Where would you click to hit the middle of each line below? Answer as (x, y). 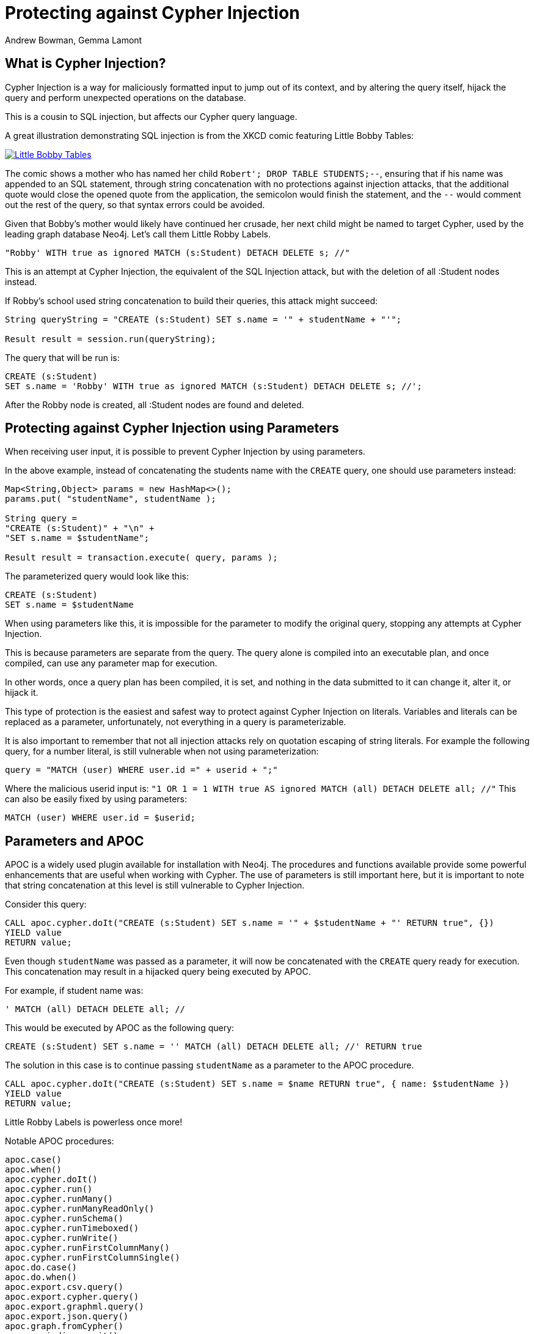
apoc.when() (33, 1170)
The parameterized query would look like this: (97, 576)
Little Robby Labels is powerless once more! (94, 1122)
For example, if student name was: (74, 991)
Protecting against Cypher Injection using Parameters (172, 428)
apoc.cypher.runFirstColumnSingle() (93, 1258)
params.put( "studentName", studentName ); (111, 499)
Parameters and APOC (75, 841)
